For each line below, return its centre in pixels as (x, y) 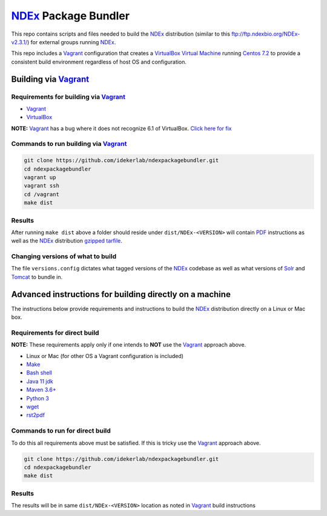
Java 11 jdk (40, 381)
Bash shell (39, 373)
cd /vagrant (42, 194)
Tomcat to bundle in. (37, 277)
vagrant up (40, 177)
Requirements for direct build (55, 333)
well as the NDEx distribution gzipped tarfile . (67, 241)
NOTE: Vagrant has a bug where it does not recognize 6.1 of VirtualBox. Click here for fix (121, 128)
